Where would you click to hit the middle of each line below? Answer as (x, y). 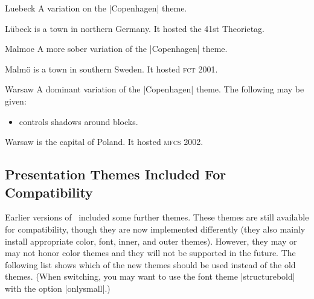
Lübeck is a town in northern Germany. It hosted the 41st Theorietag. (135, 28)
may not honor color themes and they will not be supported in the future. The (150, 253)
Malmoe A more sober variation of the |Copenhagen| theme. (116, 49)
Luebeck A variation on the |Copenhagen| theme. (96, 8)
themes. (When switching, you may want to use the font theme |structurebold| (150, 276)
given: (16, 101)
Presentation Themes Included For (116, 174)
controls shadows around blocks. (78, 121)
